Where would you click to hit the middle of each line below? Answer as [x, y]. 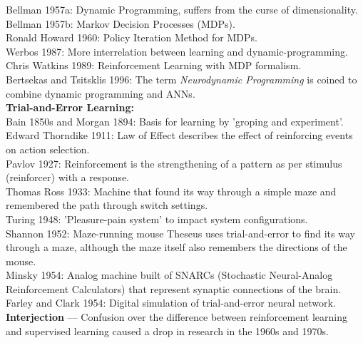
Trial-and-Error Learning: [70, 107]
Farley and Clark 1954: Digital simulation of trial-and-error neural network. [171, 303]
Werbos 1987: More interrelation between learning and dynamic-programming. [177, 51]
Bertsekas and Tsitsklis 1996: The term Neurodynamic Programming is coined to [181, 79]
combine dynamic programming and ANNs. [101, 93]
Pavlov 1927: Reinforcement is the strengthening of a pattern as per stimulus [174, 163]
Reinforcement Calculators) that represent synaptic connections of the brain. [174, 288]
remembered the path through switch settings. [107, 205]
